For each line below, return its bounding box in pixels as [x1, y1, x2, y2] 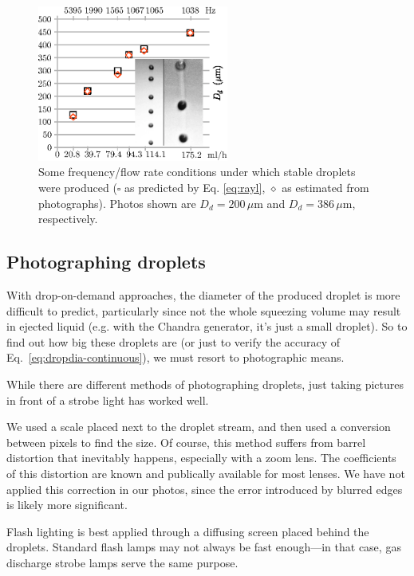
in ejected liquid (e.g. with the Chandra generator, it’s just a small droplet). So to [6, 318, 408, 335]
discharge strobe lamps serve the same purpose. [6, 554, 239, 570]
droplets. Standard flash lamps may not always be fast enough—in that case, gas [6, 539, 401, 555]
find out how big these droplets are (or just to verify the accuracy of [6, 333, 341, 350]
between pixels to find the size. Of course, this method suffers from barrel [6, 433, 366, 450]
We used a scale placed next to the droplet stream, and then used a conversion [6, 418, 391, 435]
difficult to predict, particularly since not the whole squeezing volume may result [6, 302, 401, 319]
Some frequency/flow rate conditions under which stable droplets [38, 163, 356, 180]
